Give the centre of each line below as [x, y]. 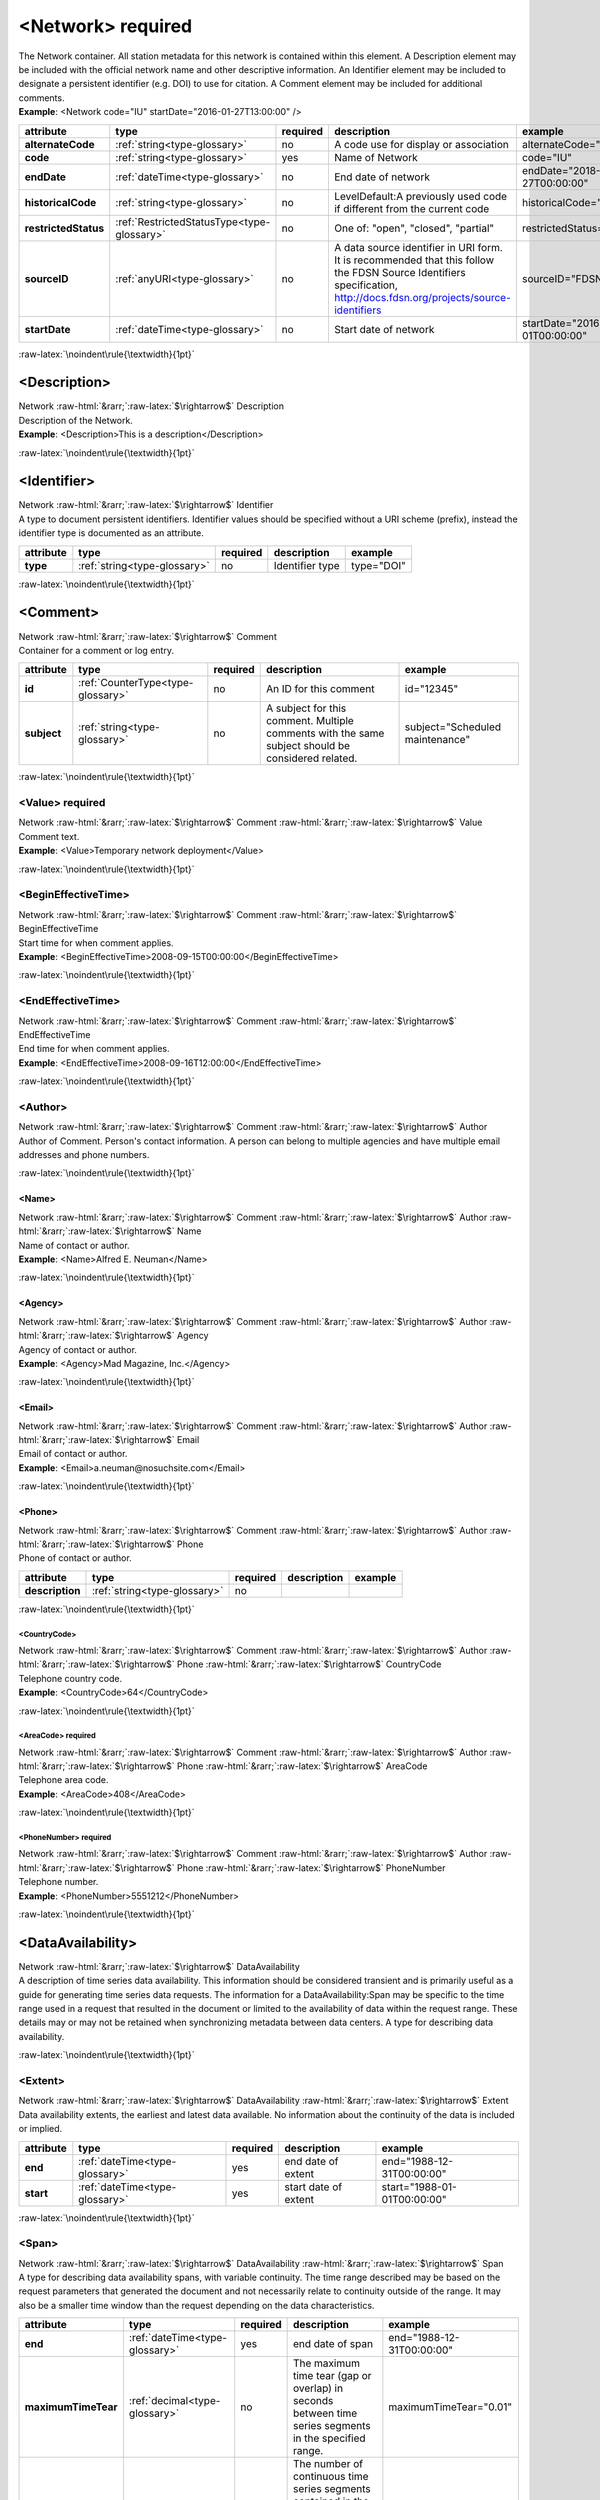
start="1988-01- [419, 2187]
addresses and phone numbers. [84, 1154]
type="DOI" [378, 565]
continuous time [330, 2477]
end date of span [333, 2344]
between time [325, 2413]
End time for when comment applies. [94, 1049]
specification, [366, 285]
